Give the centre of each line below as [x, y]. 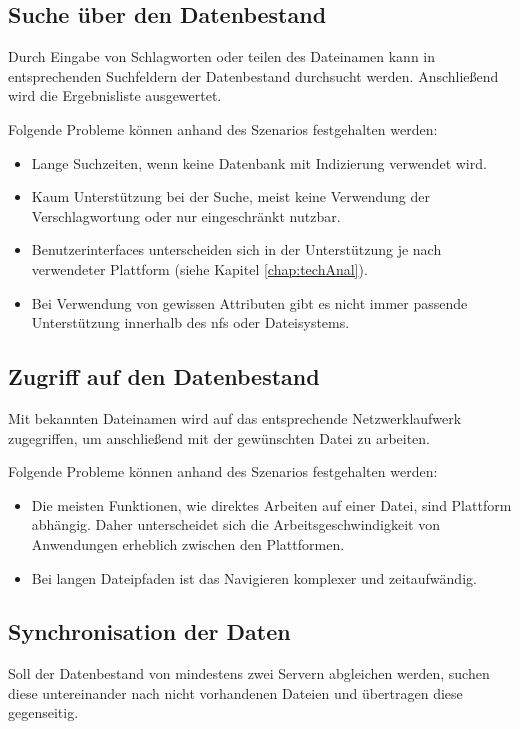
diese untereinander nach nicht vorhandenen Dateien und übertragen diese [235, 692]
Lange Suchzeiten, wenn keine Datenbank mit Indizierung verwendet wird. [259, 162]
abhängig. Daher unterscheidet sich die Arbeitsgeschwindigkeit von [235, 524]
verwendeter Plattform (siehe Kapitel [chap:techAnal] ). [199, 268]
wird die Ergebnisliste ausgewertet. [115, 95]
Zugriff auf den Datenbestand [164, 376]
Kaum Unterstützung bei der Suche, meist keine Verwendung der [230, 196]
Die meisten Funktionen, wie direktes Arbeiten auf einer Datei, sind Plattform [271, 504]
